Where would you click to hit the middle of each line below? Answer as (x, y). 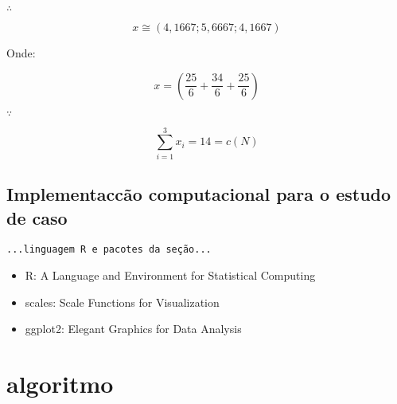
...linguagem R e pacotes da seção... (109, 250)
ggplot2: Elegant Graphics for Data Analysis (133, 329)
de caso (37, 217)
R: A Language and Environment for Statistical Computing (170, 275)
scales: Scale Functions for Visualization (122, 302)
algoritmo (60, 383)
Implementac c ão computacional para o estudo (199, 194)
